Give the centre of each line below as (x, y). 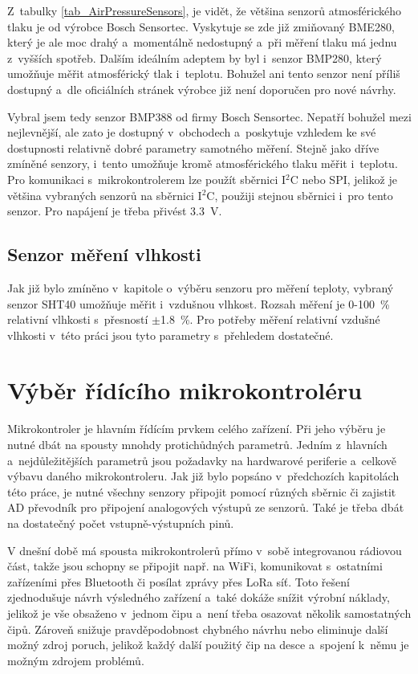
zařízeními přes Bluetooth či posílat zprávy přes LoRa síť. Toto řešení (179, 581)
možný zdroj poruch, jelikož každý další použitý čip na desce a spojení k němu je (208, 645)
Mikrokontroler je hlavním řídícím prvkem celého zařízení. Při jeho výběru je (197, 429)
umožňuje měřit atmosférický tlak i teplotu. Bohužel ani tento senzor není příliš (204, 74)
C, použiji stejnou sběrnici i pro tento (300, 195)
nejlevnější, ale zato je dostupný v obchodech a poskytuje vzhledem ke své (192, 132)
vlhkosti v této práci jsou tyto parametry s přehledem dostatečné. (170, 335)
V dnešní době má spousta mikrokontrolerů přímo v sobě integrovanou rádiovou (205, 550)
